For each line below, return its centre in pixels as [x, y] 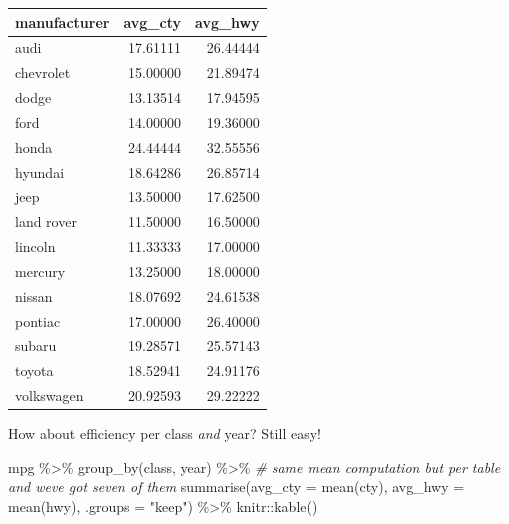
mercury [40, 270]
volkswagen [49, 395]
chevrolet [43, 72]
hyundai [40, 171]
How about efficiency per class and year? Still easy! [164, 433]
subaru [36, 345]
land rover [46, 221]
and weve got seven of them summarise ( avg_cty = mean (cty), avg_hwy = [236, 486]
